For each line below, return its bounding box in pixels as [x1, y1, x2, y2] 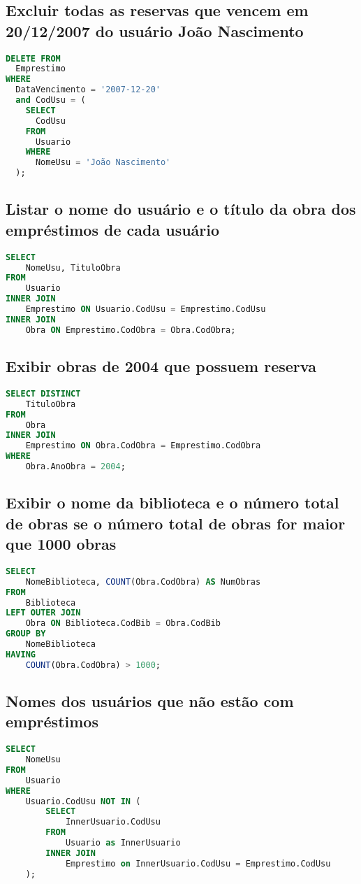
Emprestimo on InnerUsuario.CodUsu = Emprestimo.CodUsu [65, 858, 331, 869]
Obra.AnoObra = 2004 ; [25, 462, 126, 472]
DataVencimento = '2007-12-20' [15, 85, 161, 95]
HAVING [6, 649, 36, 660]
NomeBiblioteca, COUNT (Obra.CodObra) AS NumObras [25, 576, 261, 587]
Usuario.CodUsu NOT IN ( [25, 796, 141, 806]
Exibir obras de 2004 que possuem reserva [6, 355, 316, 377]
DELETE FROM [6, 53, 61, 64]
